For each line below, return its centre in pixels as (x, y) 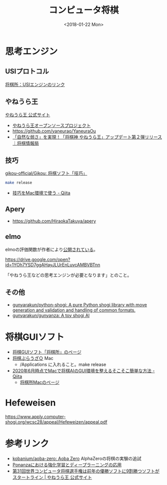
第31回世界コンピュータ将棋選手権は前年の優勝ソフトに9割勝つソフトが (86, 471)
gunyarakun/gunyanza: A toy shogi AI (51, 315)
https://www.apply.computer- (35, 416)
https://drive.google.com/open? (38, 259)
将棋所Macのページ (40, 382)
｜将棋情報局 (25, 143)
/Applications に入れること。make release (63, 364)
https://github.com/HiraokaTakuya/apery (54, 221)
